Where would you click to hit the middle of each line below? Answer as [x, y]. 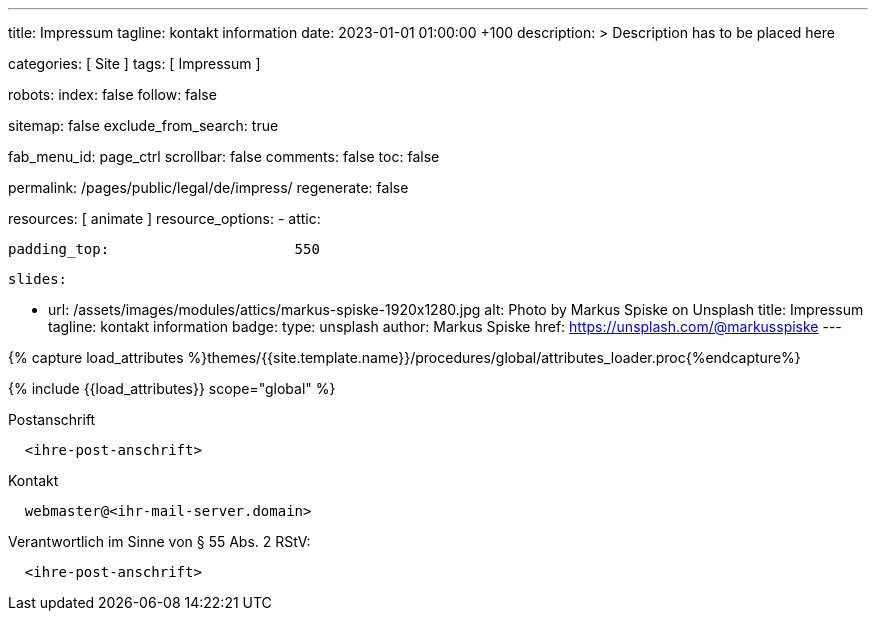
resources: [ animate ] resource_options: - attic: [164, 218]
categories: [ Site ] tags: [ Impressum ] [134, 63]
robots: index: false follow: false [112, 94]
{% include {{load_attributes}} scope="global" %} [172, 388]
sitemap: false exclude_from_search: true [143, 125]
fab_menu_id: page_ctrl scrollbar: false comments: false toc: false [224, 156]
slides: [38, 279]
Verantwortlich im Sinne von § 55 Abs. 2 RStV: [159, 541]
